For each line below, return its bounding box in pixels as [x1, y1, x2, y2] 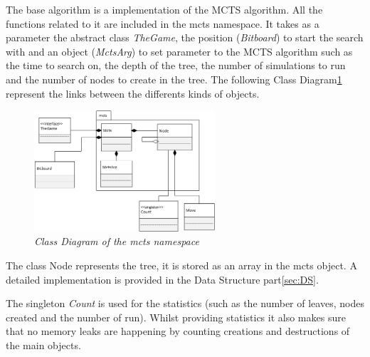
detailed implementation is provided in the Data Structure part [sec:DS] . [6, 271, 319, 286]
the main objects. [6, 338, 81, 353]
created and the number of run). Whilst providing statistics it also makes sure [6, 309, 346, 324]
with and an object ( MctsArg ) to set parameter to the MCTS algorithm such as [6, 43, 353, 58]
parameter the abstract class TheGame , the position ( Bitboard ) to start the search [6, 30, 364, 45]
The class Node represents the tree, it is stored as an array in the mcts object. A [6, 258, 357, 273]
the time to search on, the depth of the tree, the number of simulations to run [6, 58, 346, 73]
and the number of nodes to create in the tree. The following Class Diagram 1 [6, 71, 342, 86]
